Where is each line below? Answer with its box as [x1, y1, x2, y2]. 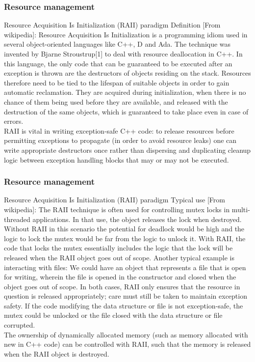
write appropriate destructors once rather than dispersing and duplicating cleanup [4, 144, 251, 155]
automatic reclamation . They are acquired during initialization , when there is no [4, 87, 246, 97]
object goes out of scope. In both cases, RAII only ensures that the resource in [4, 281, 240, 291]
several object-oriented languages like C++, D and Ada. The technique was [4, 39, 231, 49]
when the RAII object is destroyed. [4, 348, 109, 359]
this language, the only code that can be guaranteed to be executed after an [4, 58, 232, 68]
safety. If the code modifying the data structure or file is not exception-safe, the [4, 300, 243, 310]
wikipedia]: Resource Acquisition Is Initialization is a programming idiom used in [4, 29, 248, 39]
